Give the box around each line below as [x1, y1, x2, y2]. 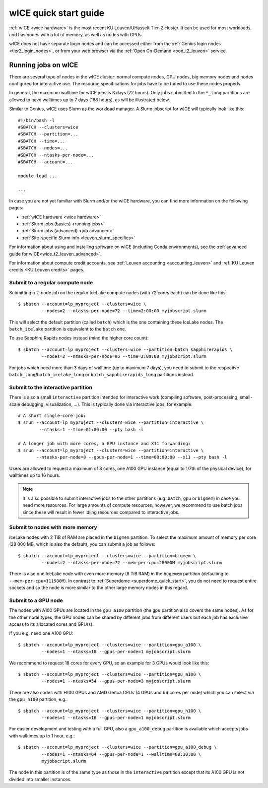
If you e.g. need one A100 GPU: [9, 630, 74, 636]
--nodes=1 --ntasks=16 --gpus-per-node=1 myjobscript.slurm [41, 715, 191, 721]
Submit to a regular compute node [9, 279, 93, 286]
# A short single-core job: [18, 412, 86, 418]
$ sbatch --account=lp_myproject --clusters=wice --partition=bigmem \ [18, 553, 196, 558]
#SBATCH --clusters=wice [18, 124, 78, 130]
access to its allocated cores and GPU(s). [9, 621, 94, 627]
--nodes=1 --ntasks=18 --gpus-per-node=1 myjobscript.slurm [41, 649, 191, 655]
